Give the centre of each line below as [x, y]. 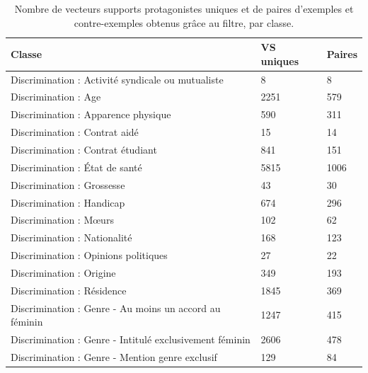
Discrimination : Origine [63, 272]
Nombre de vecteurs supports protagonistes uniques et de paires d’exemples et [184, 8]
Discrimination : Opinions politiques [89, 255]
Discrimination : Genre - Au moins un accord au [116, 308]
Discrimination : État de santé [76, 167]
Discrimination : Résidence [69, 290]
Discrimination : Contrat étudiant [84, 149]
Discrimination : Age [56, 97]
